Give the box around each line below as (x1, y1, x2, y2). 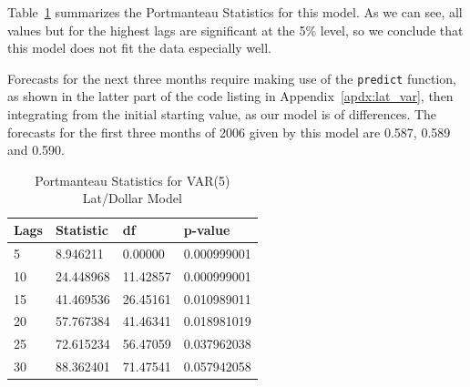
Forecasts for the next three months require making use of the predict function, (7, 68, 456, 87)
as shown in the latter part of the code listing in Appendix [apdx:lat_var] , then (7, 87, 454, 106)
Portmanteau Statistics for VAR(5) (35, 170, 230, 189)
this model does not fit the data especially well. (7, 38, 271, 57)
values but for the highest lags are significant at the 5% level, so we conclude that (7, 20, 464, 39)
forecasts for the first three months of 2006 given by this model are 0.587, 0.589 (7, 122, 451, 141)
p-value (183, 220, 230, 239)
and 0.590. (7, 140, 66, 159)
